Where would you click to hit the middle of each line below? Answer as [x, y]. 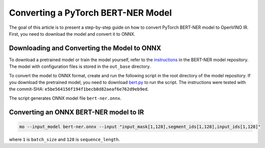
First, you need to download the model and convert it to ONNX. [72, 34]
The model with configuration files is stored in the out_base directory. [80, 66]
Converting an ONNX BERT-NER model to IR [76, 112]
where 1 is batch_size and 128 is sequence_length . [65, 139]
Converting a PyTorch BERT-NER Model [91, 13]
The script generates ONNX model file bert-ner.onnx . [65, 98]
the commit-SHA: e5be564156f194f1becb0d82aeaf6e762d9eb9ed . [79, 89]
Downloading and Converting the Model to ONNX [85, 48]
